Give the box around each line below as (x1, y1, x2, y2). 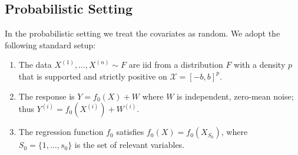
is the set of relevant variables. (74, 138, 185, 151)
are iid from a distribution (128, 58, 223, 71)
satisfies (116, 126, 144, 138)
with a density (234, 58, 286, 71)
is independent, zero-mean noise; (177, 90, 294, 102)
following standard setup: (5, 38, 96, 51)
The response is (18, 90, 75, 102)
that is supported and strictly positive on (18, 70, 167, 82)
